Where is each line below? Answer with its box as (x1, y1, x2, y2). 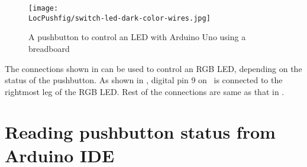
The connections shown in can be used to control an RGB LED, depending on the (5, 62, 302, 74)
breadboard (28, 42, 70, 54)
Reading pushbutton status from (5, 120, 276, 144)
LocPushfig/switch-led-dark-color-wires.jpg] (28, 14, 211, 22)
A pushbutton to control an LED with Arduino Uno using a (28, 31, 246, 43)
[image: (28, 4, 59, 12)
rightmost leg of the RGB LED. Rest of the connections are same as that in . (5, 85, 285, 97)
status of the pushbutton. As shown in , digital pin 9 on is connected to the (5, 74, 283, 86)
